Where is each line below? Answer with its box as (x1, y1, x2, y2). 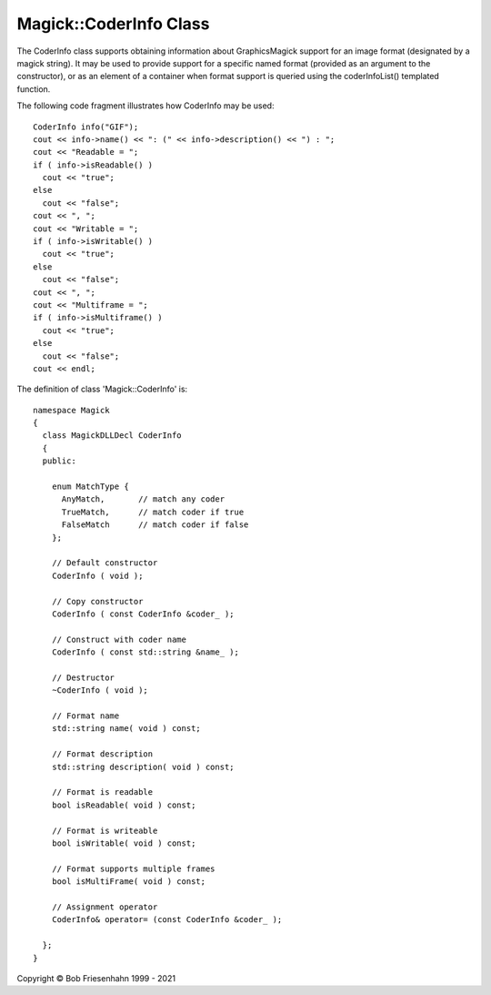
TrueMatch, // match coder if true (61, 506, 245, 517)
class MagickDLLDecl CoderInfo (42, 431, 182, 441)
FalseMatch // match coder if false (61, 520, 249, 530)
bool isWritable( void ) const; (51, 838, 196, 848)
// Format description (51, 749, 154, 759)
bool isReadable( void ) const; (51, 799, 196, 810)
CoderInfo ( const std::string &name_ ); (51, 647, 240, 657)
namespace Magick (33, 405, 110, 415)
